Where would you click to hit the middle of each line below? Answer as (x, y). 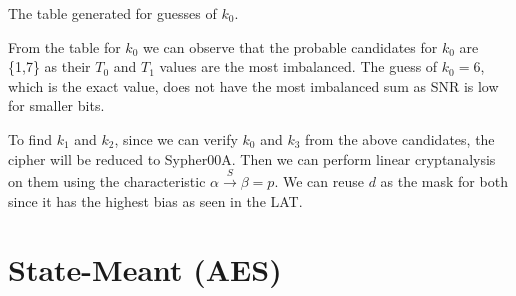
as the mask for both (444, 180)
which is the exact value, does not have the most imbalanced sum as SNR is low (253, 85)
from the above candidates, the (400, 138)
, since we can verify (176, 138)
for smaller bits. (56, 105)
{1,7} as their (49, 66)
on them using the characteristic (107, 180)
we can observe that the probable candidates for (290, 46)
